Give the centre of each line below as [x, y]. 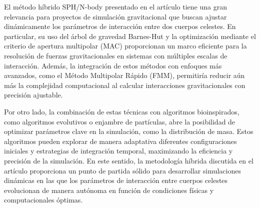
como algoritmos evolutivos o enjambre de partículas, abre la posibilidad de [120, 121]
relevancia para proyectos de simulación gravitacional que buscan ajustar [115, 16]
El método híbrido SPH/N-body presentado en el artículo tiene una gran [115, 6]
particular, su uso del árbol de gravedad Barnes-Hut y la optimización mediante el [130, 36]
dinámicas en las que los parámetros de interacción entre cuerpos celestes [116, 180]
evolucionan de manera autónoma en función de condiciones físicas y [109, 190]
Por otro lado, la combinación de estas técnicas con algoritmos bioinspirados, [122, 111]
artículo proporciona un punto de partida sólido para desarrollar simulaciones [122, 170]
